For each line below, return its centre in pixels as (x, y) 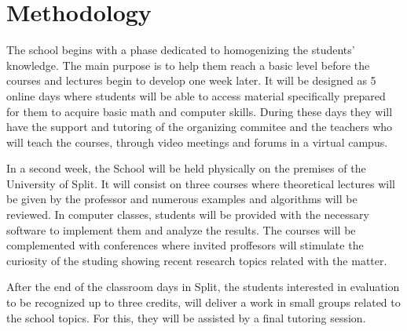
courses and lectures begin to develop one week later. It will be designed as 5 (191, 80)
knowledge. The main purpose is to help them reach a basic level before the (188, 65)
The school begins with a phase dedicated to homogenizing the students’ (181, 50)
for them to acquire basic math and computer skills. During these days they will (200, 111)
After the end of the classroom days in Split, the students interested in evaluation (203, 287)
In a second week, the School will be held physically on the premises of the (186, 168)
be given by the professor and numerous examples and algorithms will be (182, 199)
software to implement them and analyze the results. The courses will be (181, 229)
